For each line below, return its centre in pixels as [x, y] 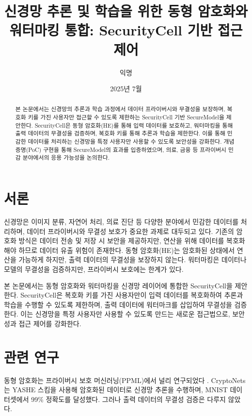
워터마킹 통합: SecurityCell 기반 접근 [126, 30]
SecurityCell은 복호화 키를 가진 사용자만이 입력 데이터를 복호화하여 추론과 [132, 295]
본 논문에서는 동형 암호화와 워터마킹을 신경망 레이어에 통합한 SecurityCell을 [118, 285]
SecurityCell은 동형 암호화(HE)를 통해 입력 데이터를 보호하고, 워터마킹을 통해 [134, 125]
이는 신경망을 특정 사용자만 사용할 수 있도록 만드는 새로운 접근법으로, [125, 314]
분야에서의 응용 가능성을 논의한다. [66, 158]
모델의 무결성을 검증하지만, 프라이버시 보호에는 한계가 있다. [94, 269]
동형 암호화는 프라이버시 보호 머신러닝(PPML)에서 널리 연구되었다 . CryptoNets [125, 380]
